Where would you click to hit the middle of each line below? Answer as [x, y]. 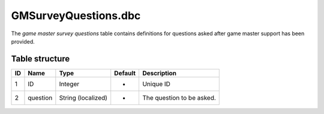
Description [159, 73]
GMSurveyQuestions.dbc [76, 16]
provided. [23, 41]
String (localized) [83, 97]
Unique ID [156, 84]
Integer [69, 84]
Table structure [40, 59]
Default [125, 73]
